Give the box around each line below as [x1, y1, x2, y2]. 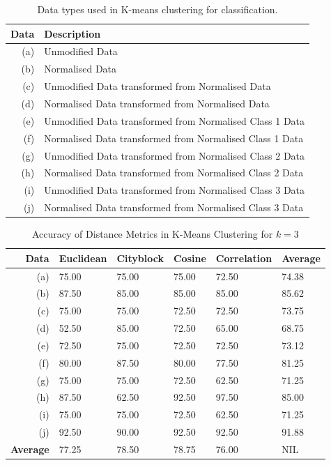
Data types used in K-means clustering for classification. [37, 2, 278, 16]
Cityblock [116, 250, 164, 265]
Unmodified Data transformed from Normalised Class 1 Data [44, 113, 305, 128]
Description [44, 26, 101, 40]
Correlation [215, 250, 272, 265]
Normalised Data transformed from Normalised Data [44, 96, 270, 110]
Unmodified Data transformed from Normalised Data [44, 79, 271, 93]
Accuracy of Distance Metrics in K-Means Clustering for [32, 227, 273, 241]
